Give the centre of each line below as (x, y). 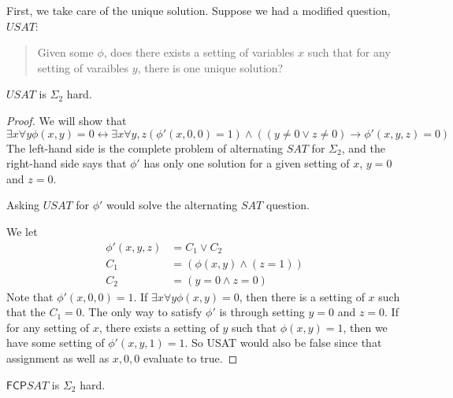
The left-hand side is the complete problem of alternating (145, 147)
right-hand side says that (67, 163)
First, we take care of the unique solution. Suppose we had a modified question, (199, 10)
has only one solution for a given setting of (247, 163)
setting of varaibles (83, 67)
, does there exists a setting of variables (199, 52)
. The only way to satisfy (142, 312)
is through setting (262, 312)
